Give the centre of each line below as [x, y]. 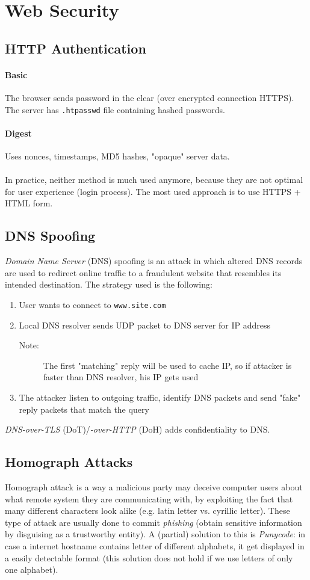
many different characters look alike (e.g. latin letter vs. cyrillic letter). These [147, 511]
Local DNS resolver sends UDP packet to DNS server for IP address [144, 325]
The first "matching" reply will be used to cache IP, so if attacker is [167, 365]
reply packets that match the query [84, 409]
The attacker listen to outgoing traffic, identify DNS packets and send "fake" [160, 397]
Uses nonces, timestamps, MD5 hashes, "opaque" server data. [117, 156]
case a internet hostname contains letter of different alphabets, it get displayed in [155, 545]
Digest [18, 133]
